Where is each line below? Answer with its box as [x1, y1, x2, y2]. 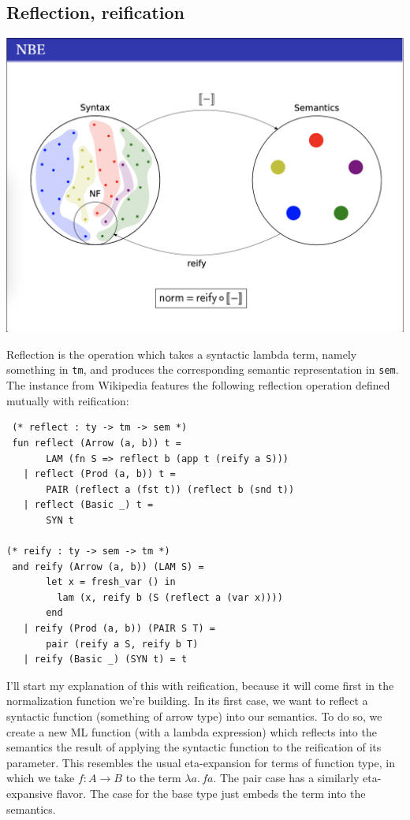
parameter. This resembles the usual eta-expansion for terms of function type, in [6, 754, 395, 770]
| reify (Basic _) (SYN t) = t [23, 654, 188, 665]
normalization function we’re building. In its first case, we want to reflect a [6, 692, 368, 709]
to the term [125, 770, 181, 786]
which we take [6, 770, 75, 786]
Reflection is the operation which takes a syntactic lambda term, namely [6, 345, 357, 362]
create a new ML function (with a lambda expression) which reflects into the [6, 723, 377, 740]
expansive [6, 785, 53, 801]
